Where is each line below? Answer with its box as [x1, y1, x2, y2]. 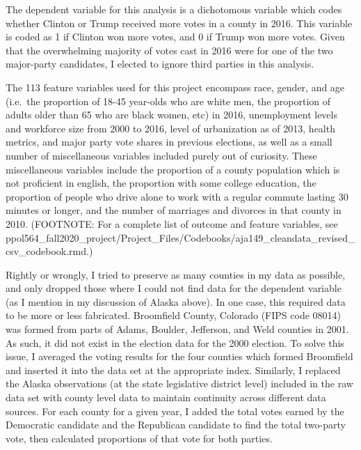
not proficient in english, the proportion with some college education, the [6, 176, 316, 190]
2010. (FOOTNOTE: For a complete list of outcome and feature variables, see [6, 216, 338, 231]
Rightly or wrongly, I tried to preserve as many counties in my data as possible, [6, 267, 346, 281]
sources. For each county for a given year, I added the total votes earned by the [6, 403, 344, 418]
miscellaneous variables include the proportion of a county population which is [6, 162, 340, 176]
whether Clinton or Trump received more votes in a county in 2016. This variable [6, 15, 353, 30]
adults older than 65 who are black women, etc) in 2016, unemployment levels [6, 107, 337, 122]
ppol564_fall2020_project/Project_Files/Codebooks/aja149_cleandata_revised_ [6, 230, 355, 245]
